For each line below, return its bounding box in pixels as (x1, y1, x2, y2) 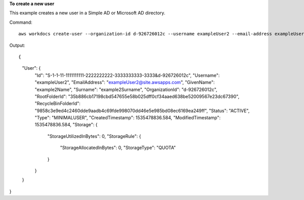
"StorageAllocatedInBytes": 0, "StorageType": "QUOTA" (60, 144, 176, 151)
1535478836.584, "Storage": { (34, 122, 98, 128)
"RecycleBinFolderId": (34, 101, 81, 107)
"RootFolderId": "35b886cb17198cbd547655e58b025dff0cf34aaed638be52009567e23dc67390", (34, 93, 240, 99)
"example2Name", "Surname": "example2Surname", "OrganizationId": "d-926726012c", (34, 86, 217, 92)
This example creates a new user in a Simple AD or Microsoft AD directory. (9, 10, 166, 16)
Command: (9, 19, 32, 25)
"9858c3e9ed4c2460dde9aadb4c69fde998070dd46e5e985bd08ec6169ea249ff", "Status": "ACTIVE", (34, 108, 250, 114)
